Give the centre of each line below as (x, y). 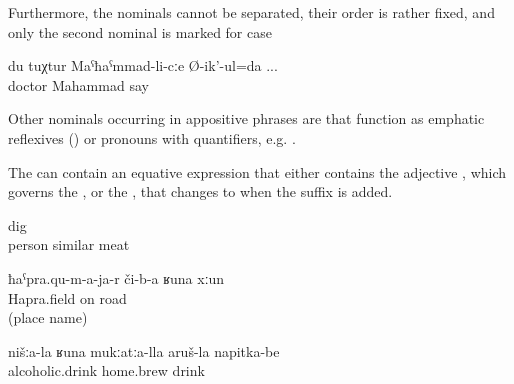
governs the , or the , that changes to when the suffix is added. (200, 191)
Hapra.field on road (67, 297)
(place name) (48, 317)
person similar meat (69, 244)
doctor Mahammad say (78, 84)
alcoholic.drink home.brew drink (106, 370)
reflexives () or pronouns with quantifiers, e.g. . (152, 137)
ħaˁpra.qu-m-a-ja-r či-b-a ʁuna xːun (116, 277)
